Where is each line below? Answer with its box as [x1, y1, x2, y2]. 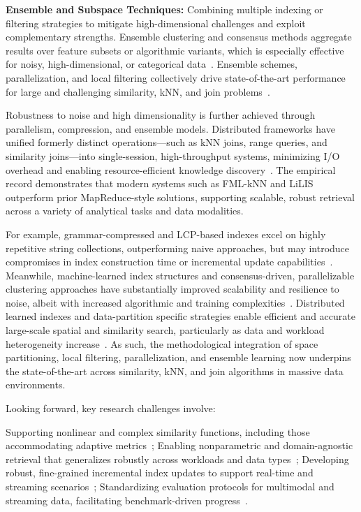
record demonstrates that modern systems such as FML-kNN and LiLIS [6, 176, 314, 191]
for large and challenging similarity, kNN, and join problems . [6, 84, 270, 98]
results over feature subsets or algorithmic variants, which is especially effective [6, 43, 344, 57]
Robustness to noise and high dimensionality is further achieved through [6, 108, 316, 122]
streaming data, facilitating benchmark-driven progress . [6, 492, 248, 507]
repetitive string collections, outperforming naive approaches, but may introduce [6, 240, 350, 255]
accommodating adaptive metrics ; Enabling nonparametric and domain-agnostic [6, 438, 353, 453]
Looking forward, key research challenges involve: [6, 401, 216, 416]
